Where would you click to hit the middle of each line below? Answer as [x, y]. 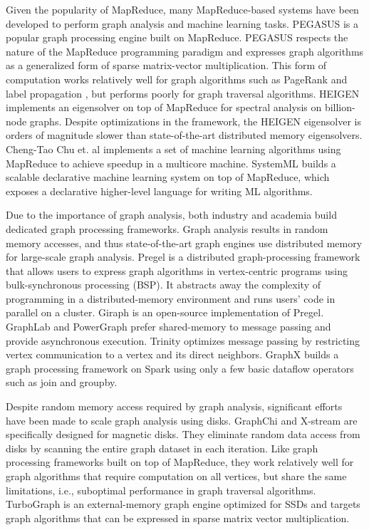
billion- [340, 107]
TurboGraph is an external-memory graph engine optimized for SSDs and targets [183, 504]
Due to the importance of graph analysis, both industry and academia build [171, 215]
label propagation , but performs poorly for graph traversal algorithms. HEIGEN [183, 93]
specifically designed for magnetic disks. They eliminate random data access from [183, 434]
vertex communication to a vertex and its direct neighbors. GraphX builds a [172, 354]
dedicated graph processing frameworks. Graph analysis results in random [167, 228]
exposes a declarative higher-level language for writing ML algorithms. [159, 191]
